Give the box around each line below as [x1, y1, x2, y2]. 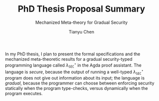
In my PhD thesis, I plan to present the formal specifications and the [5, 51, 141, 57]
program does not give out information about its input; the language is [5, 75, 145, 81]
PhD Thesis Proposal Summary [17, 3, 145, 15]
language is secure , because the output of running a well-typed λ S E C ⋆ [5, 68, 144, 76]
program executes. [5, 90, 43, 96]
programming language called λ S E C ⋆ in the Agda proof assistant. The [5, 61, 142, 69]
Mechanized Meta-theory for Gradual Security [35, 19, 128, 25]
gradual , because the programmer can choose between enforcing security [5, 80, 155, 86]
